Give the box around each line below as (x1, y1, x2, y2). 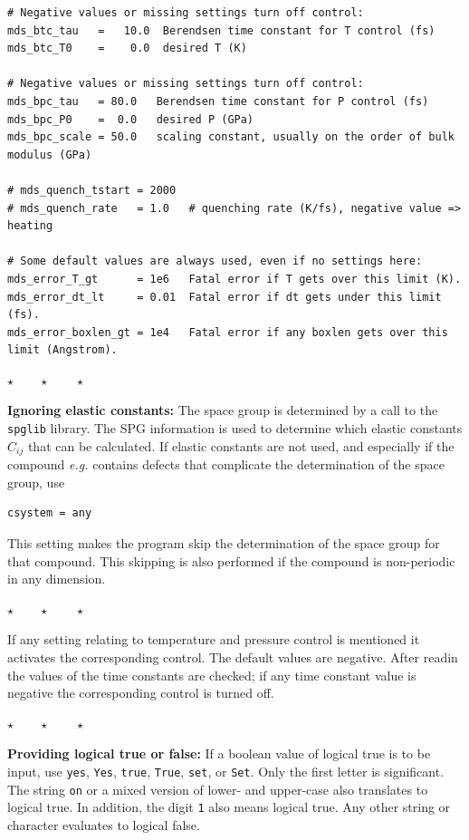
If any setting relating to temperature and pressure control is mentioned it (7, 630, 420, 649)
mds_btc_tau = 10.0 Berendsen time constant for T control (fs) (7, 24, 435, 37)
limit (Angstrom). (7, 343, 118, 357)
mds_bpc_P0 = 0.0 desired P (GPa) (7, 112, 254, 126)
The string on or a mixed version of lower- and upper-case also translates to (7, 779, 428, 798)
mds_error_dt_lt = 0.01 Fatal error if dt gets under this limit (7, 290, 442, 304)
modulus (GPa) (7, 148, 92, 161)
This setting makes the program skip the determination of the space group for (7, 533, 440, 552)
